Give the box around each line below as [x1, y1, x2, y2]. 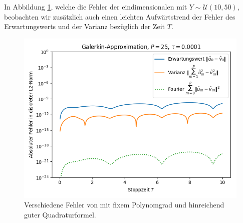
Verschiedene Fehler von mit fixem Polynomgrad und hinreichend [24, 199, 224, 210]
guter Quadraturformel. [24, 209, 96, 219]
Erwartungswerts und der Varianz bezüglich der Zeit [4, 21, 165, 32]
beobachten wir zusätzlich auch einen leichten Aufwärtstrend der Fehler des [4, 11, 235, 22]
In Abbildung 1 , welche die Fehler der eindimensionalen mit [4, 2, 187, 12]
